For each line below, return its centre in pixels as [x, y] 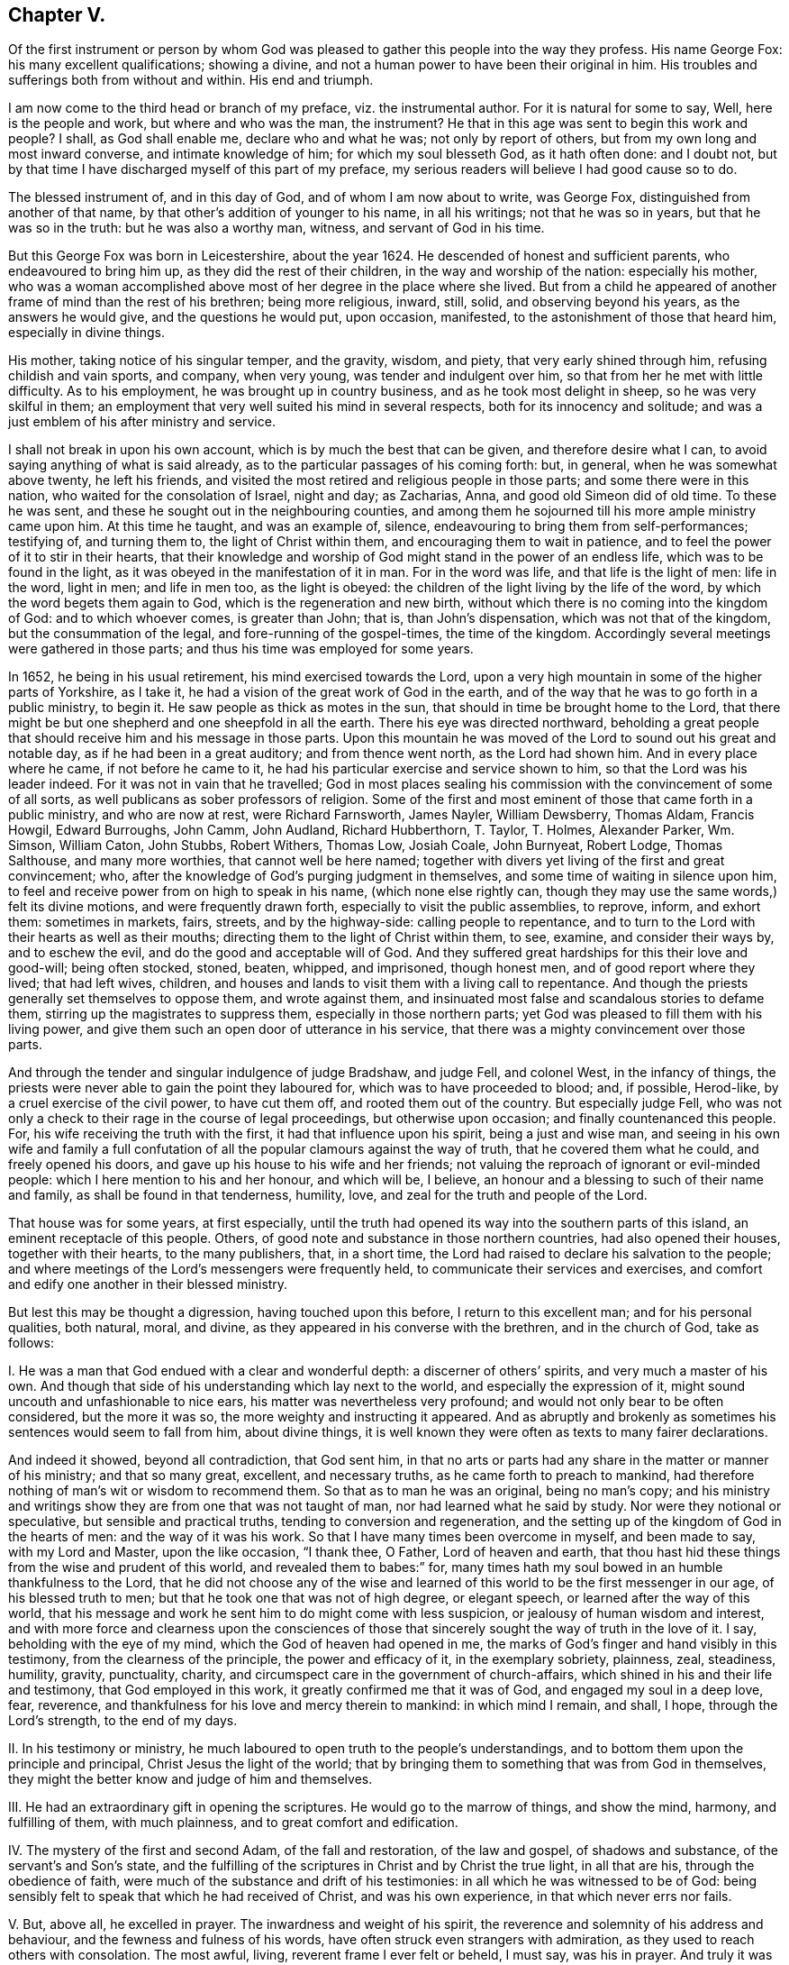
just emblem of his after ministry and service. [142, 422]
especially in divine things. [86, 333]
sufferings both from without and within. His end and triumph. [191, 80]
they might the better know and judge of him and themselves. [190, 1779]
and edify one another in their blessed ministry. [148, 1284]
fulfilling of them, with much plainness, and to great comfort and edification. [233, 1823]
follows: [31, 1343]
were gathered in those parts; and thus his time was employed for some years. [241, 649]
